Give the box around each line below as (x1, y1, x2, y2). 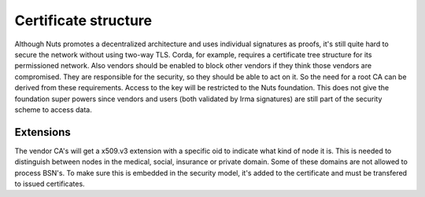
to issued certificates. (14, 179, 86, 188)
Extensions (14, 126, 71, 139)
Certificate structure (14, 12, 153, 29)
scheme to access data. (14, 104, 92, 114)
